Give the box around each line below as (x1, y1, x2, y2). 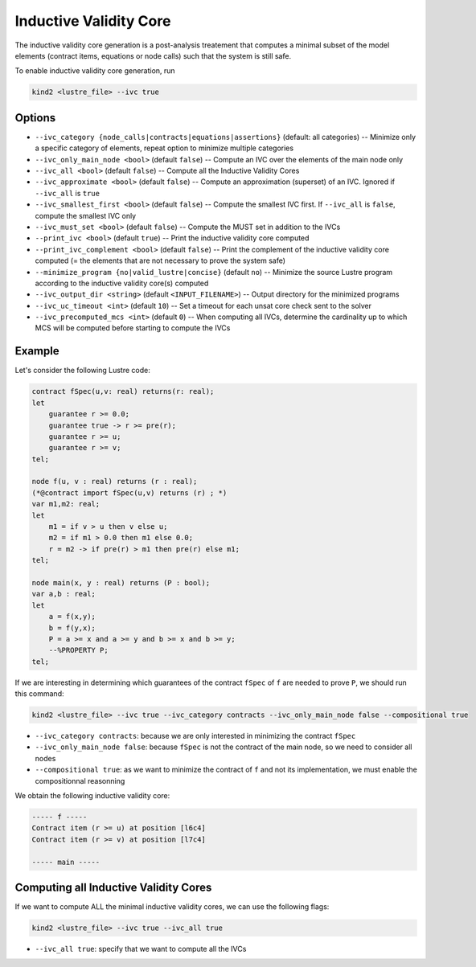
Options (14, 111, 56, 125)
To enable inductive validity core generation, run (14, 66, 176, 76)
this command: (14, 689, 64, 699)
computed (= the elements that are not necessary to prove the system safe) (35, 256, 285, 265)
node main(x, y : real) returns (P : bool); (31, 578, 211, 587)
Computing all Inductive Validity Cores (14, 880, 212, 894)
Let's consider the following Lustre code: (14, 366, 150, 375)
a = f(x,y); (48, 612, 96, 621)
